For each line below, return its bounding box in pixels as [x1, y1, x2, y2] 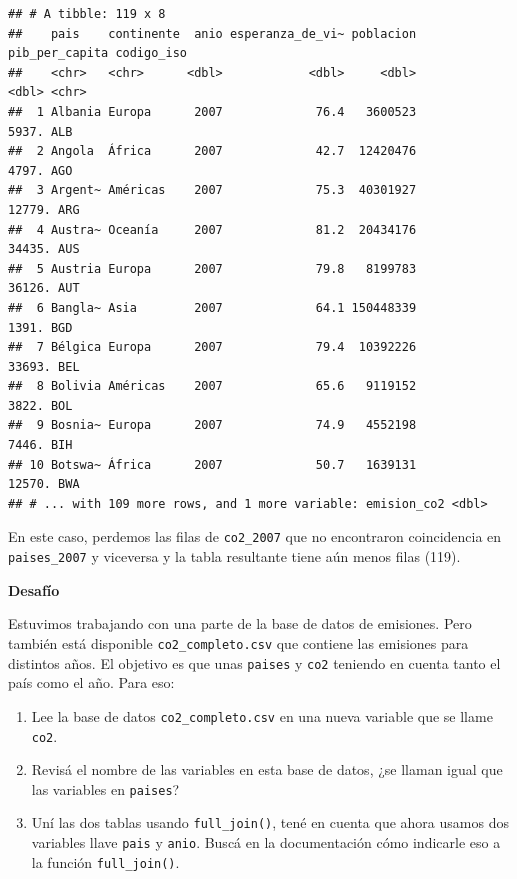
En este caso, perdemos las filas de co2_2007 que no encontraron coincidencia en [8, 526, 502, 547]
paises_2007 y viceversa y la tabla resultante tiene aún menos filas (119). [8, 546, 461, 567]
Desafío [8, 579, 60, 600]
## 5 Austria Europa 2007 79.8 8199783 [8, 261, 417, 276]
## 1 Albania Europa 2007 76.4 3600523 [8, 104, 417, 119]
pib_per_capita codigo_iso [8, 46, 187, 61]
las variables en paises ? [31, 778, 180, 799]
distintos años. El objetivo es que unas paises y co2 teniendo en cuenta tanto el [8, 652, 501, 673]
